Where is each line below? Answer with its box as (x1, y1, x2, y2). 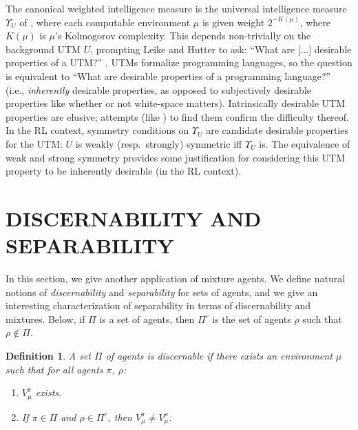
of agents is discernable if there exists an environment (105, 349, 333, 362)
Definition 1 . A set (6, 349, 92, 362)
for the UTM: (6, 136, 63, 150)
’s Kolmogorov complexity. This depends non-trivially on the (55, 28, 311, 43)
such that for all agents (6, 362, 103, 376)
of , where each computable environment (19, 14, 191, 29)
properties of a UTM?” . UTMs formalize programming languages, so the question (6, 55, 352, 70)
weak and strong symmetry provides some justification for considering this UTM (6, 150, 346, 164)
